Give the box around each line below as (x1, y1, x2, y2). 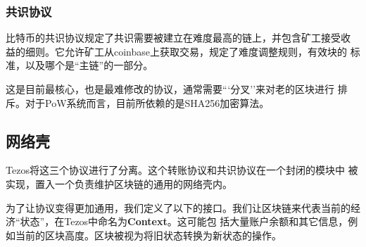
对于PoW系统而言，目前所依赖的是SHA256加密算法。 (25, 95, 270, 110)
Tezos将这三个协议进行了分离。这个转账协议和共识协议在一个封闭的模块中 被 (6, 163, 358, 177)
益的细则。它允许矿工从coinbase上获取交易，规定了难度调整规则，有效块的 (6, 44, 348, 58)
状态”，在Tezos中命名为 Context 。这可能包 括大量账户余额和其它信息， (20, 214, 348, 229)
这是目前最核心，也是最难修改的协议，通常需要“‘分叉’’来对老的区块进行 (6, 82, 335, 96)
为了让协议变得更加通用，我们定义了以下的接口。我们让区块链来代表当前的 (6, 200, 351, 215)
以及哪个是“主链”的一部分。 (25, 58, 153, 72)
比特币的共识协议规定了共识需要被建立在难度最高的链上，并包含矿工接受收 (6, 30, 351, 45)
